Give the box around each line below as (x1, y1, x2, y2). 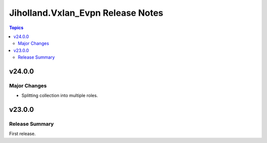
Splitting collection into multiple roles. (21, 93, 98, 99)
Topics (9, 25, 24, 31)
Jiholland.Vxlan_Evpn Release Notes (9, 7, 163, 18)
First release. (9, 131, 36, 137)
